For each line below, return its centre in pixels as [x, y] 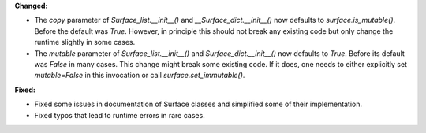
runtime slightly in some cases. [85, 42]
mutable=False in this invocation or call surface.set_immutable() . [140, 76]
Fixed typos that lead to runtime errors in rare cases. [120, 115]
